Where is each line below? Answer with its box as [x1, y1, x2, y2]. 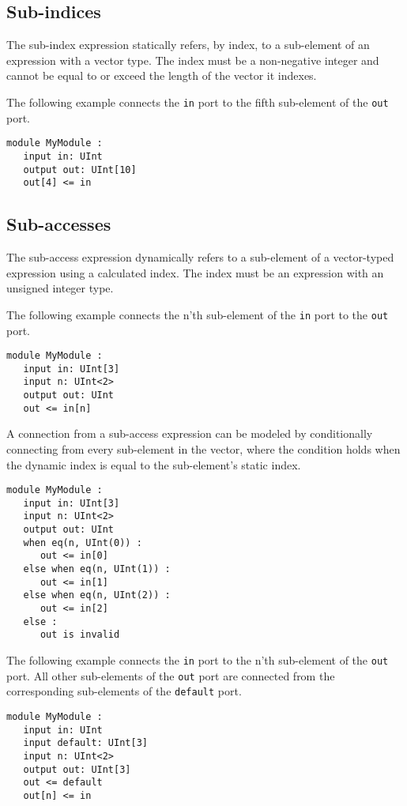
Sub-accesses [6, 212, 111, 236]
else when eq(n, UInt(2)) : [23, 589, 171, 601]
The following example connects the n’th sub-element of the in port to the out [6, 306, 389, 322]
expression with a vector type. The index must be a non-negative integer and [6, 51, 379, 68]
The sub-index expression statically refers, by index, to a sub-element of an [6, 36, 370, 53]
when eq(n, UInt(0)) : [23, 537, 142, 548]
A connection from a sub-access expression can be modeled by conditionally [6, 425, 373, 442]
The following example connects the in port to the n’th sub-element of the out [6, 652, 389, 669]
